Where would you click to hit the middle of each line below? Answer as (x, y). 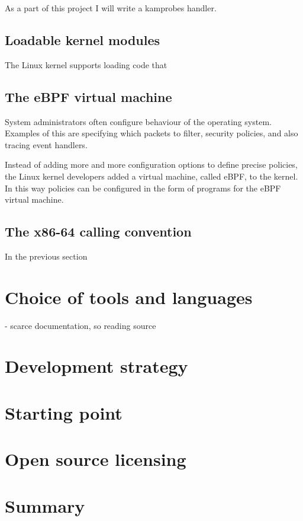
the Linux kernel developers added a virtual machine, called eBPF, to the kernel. (151, 176)
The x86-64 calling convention (98, 231)
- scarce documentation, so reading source (80, 325)
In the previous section (46, 256)
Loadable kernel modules (83, 39)
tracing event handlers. (46, 144)
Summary (45, 505)
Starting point (64, 412)
